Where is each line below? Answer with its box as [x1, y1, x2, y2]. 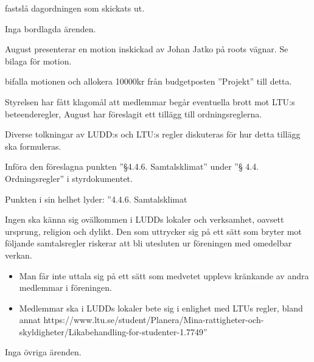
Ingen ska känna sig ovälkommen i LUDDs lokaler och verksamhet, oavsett [5, 213, 284, 226]
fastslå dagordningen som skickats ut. [5, 2, 145, 14]
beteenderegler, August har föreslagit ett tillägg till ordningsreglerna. [5, 107, 262, 120]
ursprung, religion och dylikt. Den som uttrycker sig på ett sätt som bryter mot [5, 225, 302, 237]
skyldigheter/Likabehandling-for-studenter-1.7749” [19, 325, 208, 338]
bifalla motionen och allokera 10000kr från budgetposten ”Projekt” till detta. [5, 75, 292, 88]
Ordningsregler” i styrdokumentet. [5, 172, 133, 184]
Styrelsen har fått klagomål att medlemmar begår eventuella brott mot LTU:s [5, 95, 295, 108]
